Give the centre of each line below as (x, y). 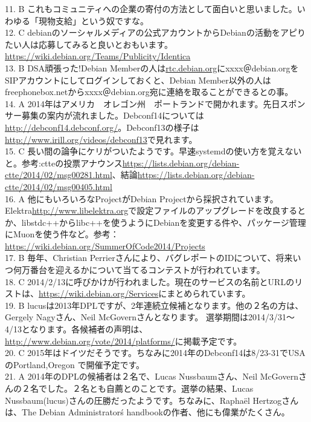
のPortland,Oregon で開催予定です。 (75, 364)
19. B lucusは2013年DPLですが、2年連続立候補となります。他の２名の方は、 (154, 305)
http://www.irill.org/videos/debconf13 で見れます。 (101, 139)
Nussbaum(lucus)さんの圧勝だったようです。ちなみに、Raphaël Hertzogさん (152, 400)
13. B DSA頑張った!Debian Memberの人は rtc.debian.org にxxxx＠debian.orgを (152, 68)
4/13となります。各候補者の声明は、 (76, 329)
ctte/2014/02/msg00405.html (59, 186)
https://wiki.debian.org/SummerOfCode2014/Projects (105, 246)
